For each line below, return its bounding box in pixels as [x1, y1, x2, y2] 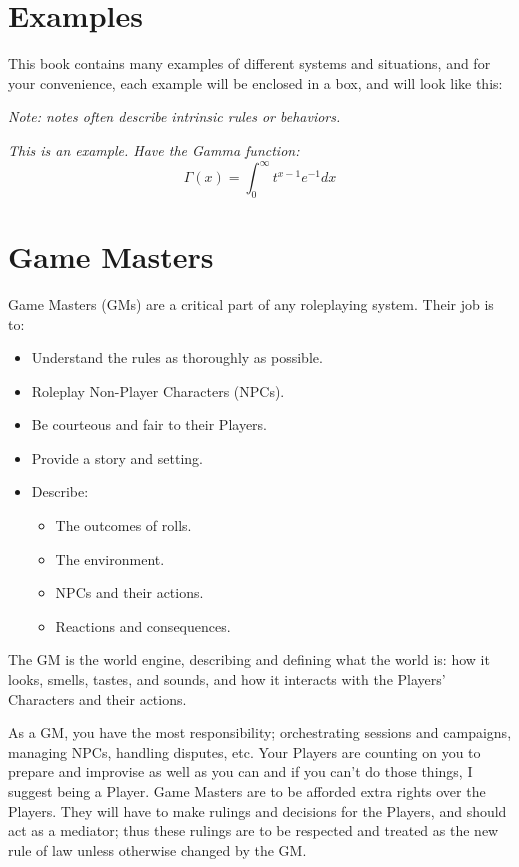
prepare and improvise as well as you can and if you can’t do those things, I [8, 761, 473, 782]
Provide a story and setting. [31, 447, 203, 468]
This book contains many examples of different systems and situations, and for [8, 53, 491, 74]
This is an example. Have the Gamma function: [8, 139, 300, 160]
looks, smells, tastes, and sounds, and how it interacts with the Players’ [8, 669, 446, 690]
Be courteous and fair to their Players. [31, 414, 267, 435]
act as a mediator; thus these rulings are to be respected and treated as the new [8, 820, 499, 841]
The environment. [55, 548, 165, 569]
